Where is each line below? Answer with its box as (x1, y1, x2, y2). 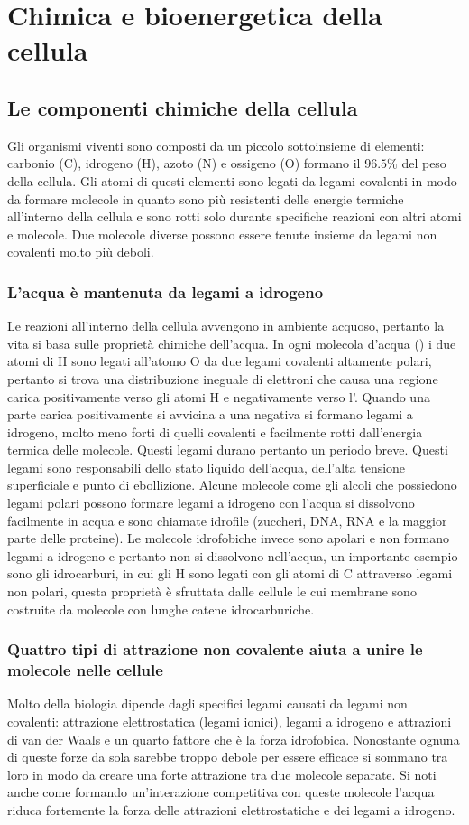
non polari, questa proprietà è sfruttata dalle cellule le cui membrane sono (7, 582, 417, 601)
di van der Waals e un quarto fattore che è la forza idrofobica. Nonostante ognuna (7, 729, 460, 748)
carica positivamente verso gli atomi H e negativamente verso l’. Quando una (7, 387, 430, 406)
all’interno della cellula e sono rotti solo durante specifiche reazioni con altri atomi (7, 207, 462, 226)
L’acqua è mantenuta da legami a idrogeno (7, 280, 324, 303)
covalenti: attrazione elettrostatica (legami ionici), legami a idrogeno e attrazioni (7, 711, 452, 730)
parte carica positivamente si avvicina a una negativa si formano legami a (7, 405, 413, 424)
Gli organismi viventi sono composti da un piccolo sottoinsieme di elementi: (7, 136, 425, 155)
